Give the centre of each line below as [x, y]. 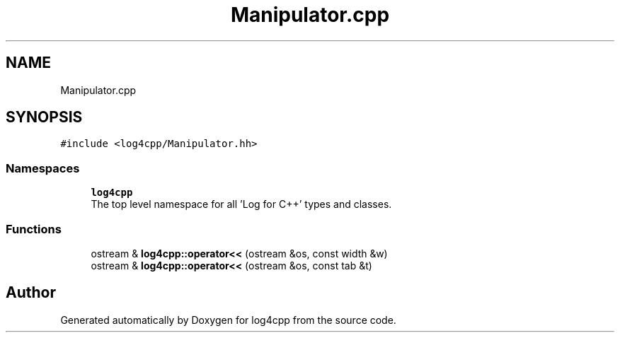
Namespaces [43, 168]
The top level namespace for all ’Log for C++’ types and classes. [241, 204]
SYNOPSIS [44, 117]
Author [31, 293]
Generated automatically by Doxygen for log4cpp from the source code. [228, 320]
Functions [34, 229]
